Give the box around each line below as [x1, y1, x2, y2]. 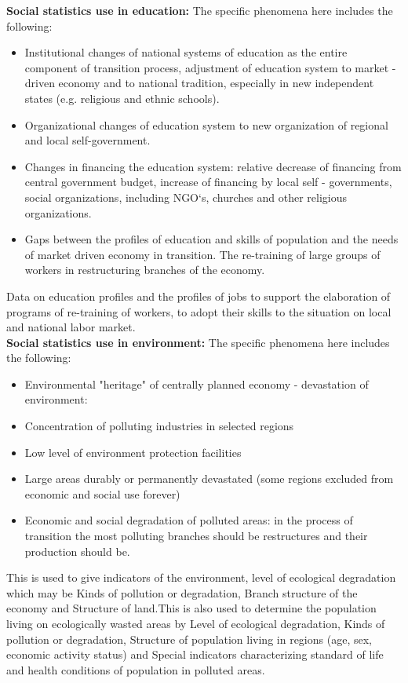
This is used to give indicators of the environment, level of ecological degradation [6, 569, 396, 586]
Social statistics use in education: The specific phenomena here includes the [6, 2, 393, 18]
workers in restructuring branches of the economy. [24, 261, 265, 278]
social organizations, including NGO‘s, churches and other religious [24, 188, 347, 205]
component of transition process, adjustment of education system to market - [24, 59, 396, 75]
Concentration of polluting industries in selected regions [24, 418, 294, 434]
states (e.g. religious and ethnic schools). [24, 89, 220, 106]
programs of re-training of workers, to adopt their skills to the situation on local [6, 303, 392, 320]
